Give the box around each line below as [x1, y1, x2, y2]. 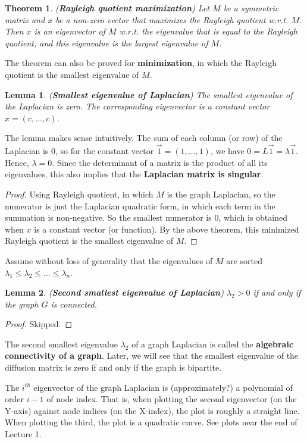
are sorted [226, 254, 262, 267]
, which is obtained [218, 211, 287, 224]
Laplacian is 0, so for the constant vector [5, 145, 154, 157]
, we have [210, 145, 245, 157]
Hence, [5, 156, 29, 168]
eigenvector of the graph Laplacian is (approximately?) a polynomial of [33, 381, 293, 393]
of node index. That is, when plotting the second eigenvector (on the [46, 393, 297, 405]
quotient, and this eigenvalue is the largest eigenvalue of [5, 36, 208, 49]
